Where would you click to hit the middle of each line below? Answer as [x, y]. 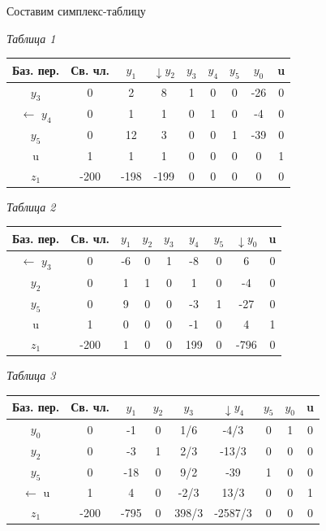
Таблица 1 [31, 38]
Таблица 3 [31, 374]
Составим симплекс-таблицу [76, 11]
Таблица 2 [31, 206]
